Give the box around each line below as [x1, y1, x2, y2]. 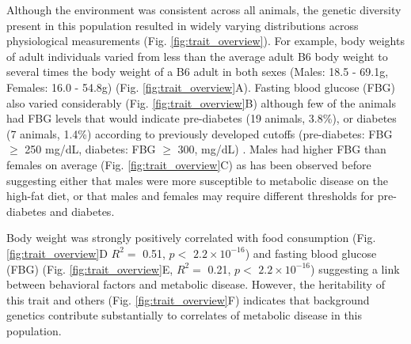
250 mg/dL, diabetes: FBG [25, 141, 156, 157]
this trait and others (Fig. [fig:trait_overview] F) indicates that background [6, 291, 370, 308]
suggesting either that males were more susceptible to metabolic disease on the [6, 172, 389, 188]
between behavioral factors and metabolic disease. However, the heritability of [6, 276, 385, 293]
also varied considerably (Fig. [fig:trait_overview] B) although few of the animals [6, 94, 396, 111]
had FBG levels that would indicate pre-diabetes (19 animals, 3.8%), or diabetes [6, 110, 397, 127]
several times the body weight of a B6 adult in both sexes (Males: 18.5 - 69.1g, [6, 63, 389, 80]
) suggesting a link [310, 260, 400, 277]
